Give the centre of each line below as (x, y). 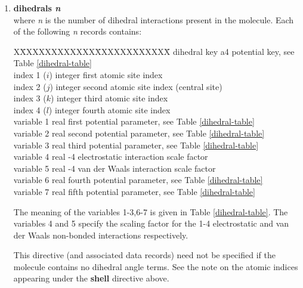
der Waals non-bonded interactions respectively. (101, 235)
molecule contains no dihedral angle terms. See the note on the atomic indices (156, 266)
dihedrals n (37, 8)
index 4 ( (30, 109)
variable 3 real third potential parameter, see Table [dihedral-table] (136, 145)
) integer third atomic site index (109, 98)
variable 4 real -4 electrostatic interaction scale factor (111, 157)
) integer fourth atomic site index (109, 109)
